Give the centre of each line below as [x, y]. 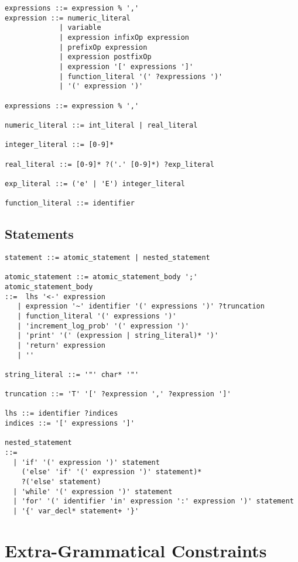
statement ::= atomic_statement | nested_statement [107, 257]
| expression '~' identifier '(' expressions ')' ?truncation [141, 306]
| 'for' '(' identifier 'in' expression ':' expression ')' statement [153, 501]
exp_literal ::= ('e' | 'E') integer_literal [95, 184]
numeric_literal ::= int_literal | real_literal [101, 125]
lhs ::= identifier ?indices [61, 414]
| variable [80, 28]
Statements [39, 234]
